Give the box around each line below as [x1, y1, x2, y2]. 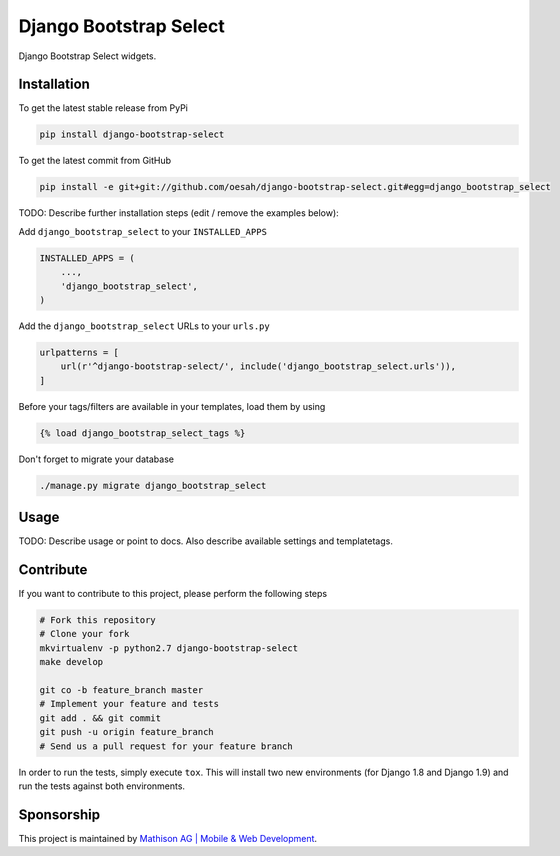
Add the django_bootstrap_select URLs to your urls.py [18, 320, 270, 332]
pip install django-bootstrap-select [39, 129, 225, 140]
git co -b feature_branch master [39, 684, 204, 695]
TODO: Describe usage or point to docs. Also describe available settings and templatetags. [18, 535, 394, 547]
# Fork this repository [39, 615, 157, 626]
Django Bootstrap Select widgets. [18, 50, 157, 62]
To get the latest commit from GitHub [18, 155, 172, 167]
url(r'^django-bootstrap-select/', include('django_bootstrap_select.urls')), [60, 361, 457, 372]
